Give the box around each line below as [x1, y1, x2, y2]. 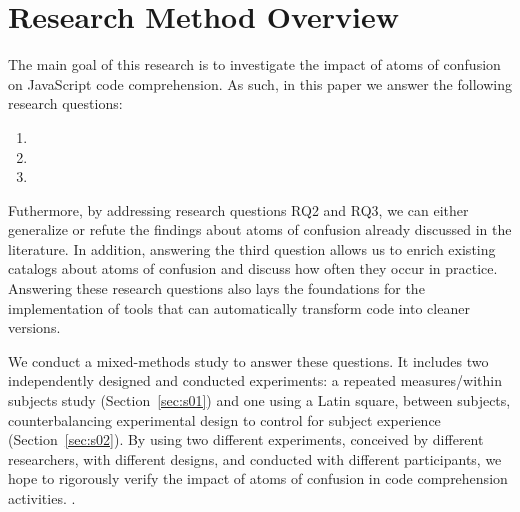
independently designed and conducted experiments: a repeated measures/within [8, 370, 502, 391]
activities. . [8, 488, 76, 508]
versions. [8, 317, 61, 338]
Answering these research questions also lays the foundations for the [8, 278, 425, 299]
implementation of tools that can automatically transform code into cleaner [8, 297, 470, 318]
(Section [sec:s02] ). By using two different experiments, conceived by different [8, 429, 484, 450]
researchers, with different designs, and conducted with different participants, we [8, 448, 502, 469]
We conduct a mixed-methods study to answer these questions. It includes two [8, 350, 489, 371]
